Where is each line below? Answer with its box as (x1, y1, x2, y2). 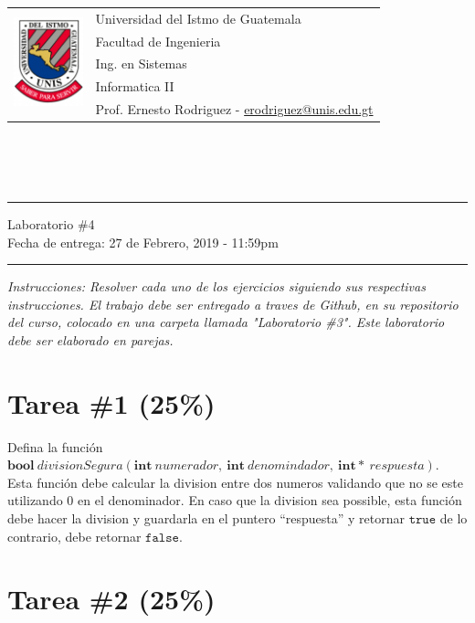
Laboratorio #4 (7, 215, 95, 233)
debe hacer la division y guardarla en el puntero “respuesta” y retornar (7, 509, 405, 528)
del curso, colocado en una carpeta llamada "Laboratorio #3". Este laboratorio (7, 312, 445, 332)
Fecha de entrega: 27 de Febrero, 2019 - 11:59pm (7, 232, 279, 251)
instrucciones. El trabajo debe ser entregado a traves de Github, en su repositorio (7, 294, 459, 313)
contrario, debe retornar (7, 526, 142, 545)
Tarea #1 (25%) (7, 384, 216, 421)
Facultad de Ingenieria (95, 31, 221, 50)
